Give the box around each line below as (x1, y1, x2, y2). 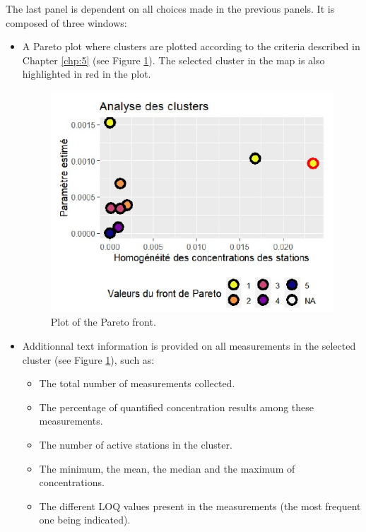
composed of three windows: (6, 15, 127, 30)
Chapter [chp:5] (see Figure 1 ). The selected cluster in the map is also (22, 52, 325, 67)
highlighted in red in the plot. (22, 66, 151, 81)
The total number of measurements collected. (39, 376, 235, 391)
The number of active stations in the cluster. (39, 437, 232, 451)
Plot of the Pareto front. (50, 314, 156, 329)
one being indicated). (39, 512, 131, 527)
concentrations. (39, 475, 105, 490)
